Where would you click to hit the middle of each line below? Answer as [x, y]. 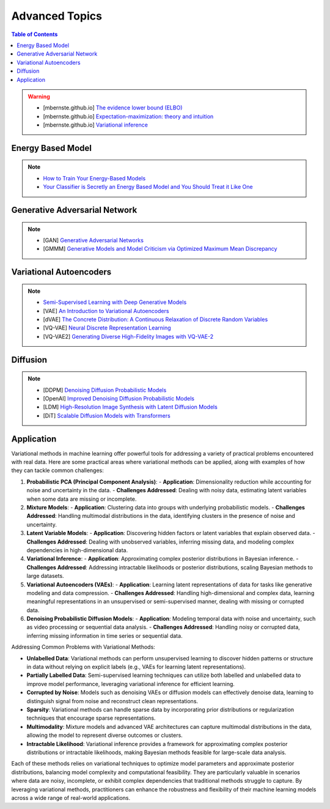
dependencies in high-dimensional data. [77, 550]
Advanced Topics [57, 16]
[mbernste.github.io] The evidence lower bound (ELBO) [113, 108]
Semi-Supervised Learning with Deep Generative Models [115, 302]
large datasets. [45, 576]
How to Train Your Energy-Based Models [94, 178]
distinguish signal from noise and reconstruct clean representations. [112, 701]
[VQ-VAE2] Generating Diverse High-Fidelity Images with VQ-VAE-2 [128, 336]
